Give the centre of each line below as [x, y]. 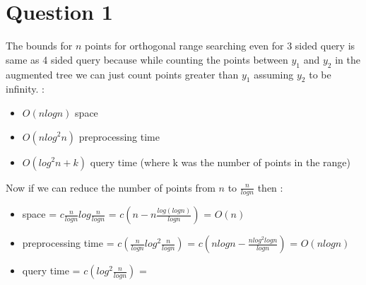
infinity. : [25, 89]
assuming [274, 74]
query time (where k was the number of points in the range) [220, 162]
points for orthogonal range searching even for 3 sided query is [220, 46]
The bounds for [39, 46]
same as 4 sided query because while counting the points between [147, 59]
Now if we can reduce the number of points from [111, 187]
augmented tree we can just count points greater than [122, 74]
